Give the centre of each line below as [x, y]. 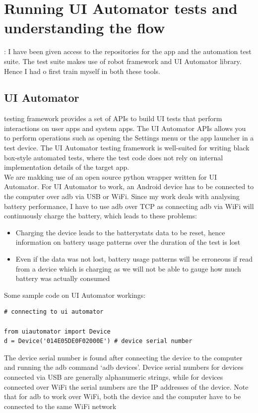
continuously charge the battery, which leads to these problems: [100, 216]
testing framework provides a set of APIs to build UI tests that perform [113, 118]
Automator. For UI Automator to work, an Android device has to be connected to [129, 186]
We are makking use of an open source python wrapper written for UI [110, 176]
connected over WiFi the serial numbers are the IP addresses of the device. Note [126, 386]
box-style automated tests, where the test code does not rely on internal [114, 157]
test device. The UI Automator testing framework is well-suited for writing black [127, 148]
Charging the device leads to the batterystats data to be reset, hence [120, 232]
